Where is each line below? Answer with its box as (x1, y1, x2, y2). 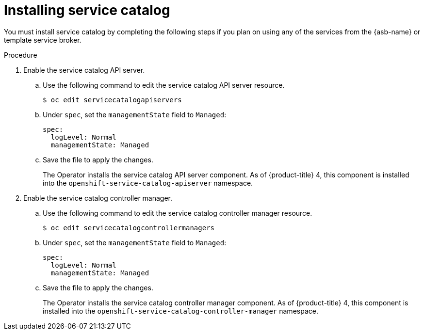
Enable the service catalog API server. (23, 65, 145, 74)
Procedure (4, 50, 37, 59)
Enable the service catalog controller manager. (23, 193, 173, 202)
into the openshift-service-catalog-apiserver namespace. (43, 178, 253, 187)
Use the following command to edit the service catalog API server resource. (43, 80, 285, 89)
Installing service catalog (4, 2, 170, 18)
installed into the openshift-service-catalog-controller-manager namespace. (43, 306, 318, 315)
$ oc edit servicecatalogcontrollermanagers (43, 223, 215, 232)
